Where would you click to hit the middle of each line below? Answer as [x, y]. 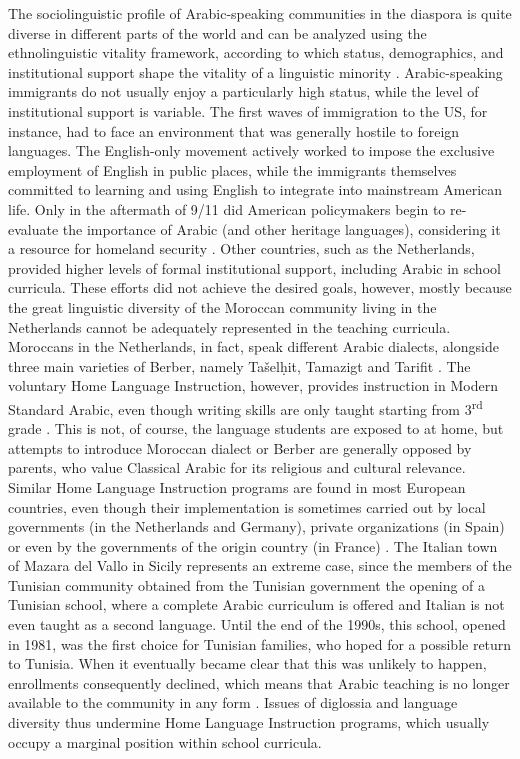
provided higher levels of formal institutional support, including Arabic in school [254, 267]
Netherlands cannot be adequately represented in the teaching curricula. [229, 326]
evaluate [33, 228]
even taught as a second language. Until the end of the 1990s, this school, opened [257, 624]
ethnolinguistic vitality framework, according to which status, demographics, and [256, 52]
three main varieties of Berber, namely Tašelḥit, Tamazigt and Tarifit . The [239, 365]
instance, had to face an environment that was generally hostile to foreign [234, 130]
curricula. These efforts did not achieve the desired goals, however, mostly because [260, 287]
